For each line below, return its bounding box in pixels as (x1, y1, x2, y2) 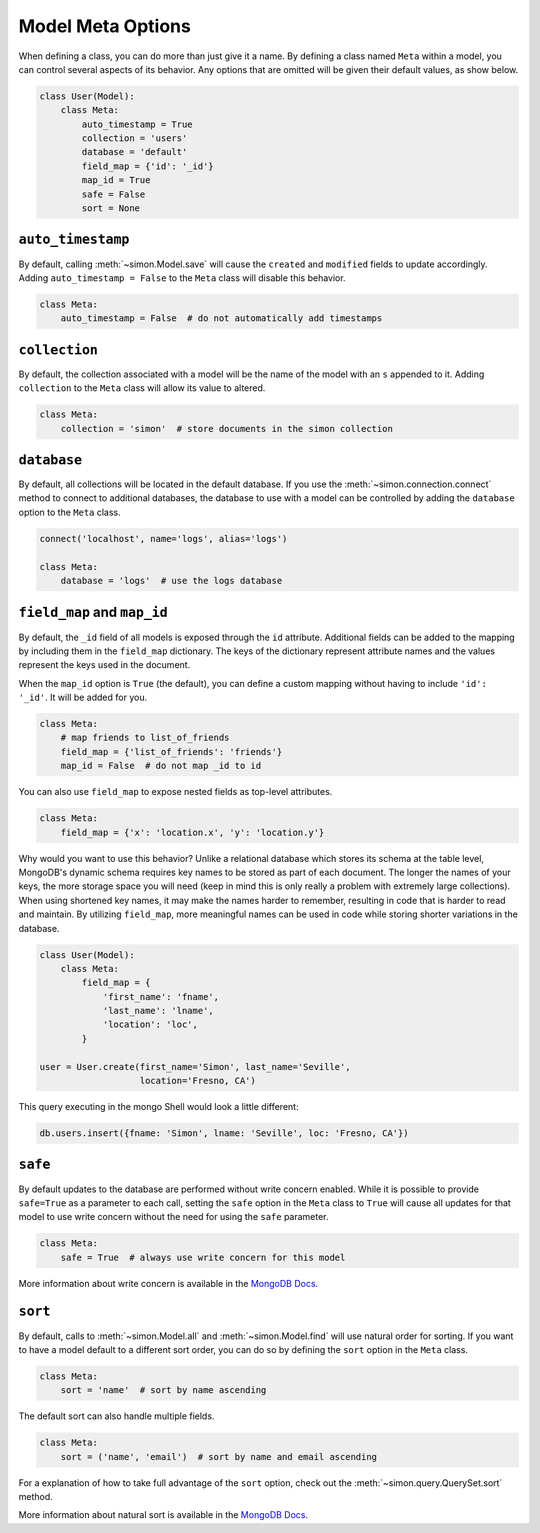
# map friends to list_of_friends (60, 732, 230, 744)
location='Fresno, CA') (139, 1075, 257, 1087)
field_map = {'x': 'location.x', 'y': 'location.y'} (60, 826, 325, 838)
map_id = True (81, 175, 151, 186)
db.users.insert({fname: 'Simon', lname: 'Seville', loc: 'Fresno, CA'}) (39, 1128, 409, 1139)
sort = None (81, 203, 140, 214)
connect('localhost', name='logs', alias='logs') (39, 533, 288, 544)
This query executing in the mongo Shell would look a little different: (18, 1101, 299, 1113)
